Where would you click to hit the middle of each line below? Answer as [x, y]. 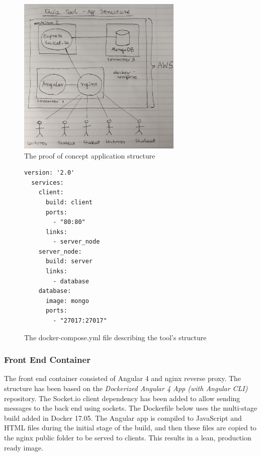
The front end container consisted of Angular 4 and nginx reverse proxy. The [123, 378]
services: [48, 182]
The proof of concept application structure [90, 155]
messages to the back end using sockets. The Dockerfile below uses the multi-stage [131, 408]
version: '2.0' [50, 173]
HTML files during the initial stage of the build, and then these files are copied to [130, 428]
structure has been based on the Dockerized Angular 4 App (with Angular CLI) [126, 388]
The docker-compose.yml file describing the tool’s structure [115, 337]
